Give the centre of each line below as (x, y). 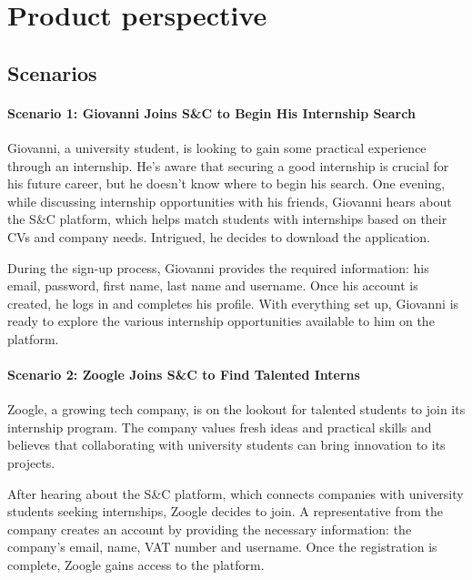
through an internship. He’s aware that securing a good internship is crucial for (228, 165)
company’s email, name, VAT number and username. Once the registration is (222, 547)
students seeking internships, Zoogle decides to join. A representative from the (226, 511)
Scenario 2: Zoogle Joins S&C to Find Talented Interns (184, 375)
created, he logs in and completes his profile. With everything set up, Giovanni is (233, 303)
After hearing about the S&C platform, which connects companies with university (236, 493)
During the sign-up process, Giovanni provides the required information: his (218, 267)
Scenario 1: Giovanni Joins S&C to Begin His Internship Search (211, 112)
